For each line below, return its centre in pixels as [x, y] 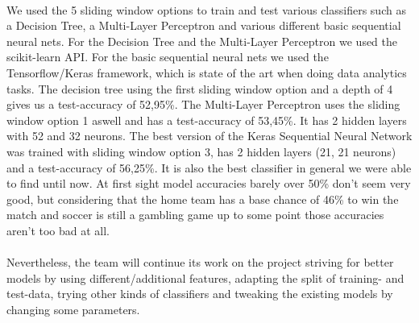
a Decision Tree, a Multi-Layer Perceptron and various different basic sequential [204, 25]
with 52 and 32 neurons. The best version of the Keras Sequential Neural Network [209, 136]
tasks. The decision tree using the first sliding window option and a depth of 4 [200, 88]
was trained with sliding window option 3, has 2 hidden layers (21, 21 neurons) [201, 151]
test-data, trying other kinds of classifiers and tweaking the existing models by [200, 294]
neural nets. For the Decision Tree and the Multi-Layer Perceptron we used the [202, 41]
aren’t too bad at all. [58, 230]
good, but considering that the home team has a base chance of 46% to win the [203, 199]
